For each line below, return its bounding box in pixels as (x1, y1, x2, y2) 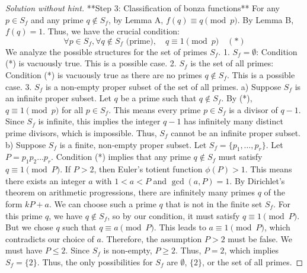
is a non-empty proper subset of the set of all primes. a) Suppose (45, 80, 282, 92)
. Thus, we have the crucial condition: (43, 25, 180, 37)
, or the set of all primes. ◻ (202, 255, 303, 268)
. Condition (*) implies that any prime (51, 150, 191, 163)
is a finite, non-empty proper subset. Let (59, 138, 207, 150)
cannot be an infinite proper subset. (171, 126, 300, 139)
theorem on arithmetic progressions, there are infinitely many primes (5, 186, 255, 198)
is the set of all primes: (190, 57, 274, 69)
